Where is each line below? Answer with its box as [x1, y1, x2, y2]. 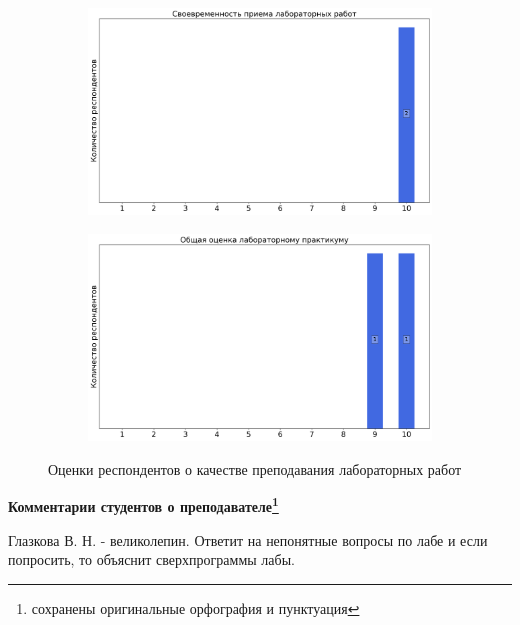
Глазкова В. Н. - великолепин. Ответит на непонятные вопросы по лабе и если [8, 529, 488, 550]
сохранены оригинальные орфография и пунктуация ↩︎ [31, 597, 360, 618]
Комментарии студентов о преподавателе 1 [8, 493, 279, 516]
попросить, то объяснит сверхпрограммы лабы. [8, 549, 295, 570]
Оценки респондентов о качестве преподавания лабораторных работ [48, 458, 462, 479]
